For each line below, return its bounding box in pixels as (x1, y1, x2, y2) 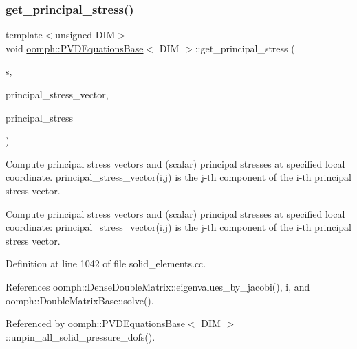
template (6, 27, 43, 42)
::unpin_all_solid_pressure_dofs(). (6, 329, 155, 344)
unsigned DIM (55, 27, 116, 42)
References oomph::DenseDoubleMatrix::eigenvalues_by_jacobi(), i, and (6, 279, 310, 293)
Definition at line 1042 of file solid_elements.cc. (6, 256, 206, 271)
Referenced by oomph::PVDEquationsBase (6, 316, 185, 330)
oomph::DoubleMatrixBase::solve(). (6, 293, 154, 307)
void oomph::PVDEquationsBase (6, 41, 144, 55)
